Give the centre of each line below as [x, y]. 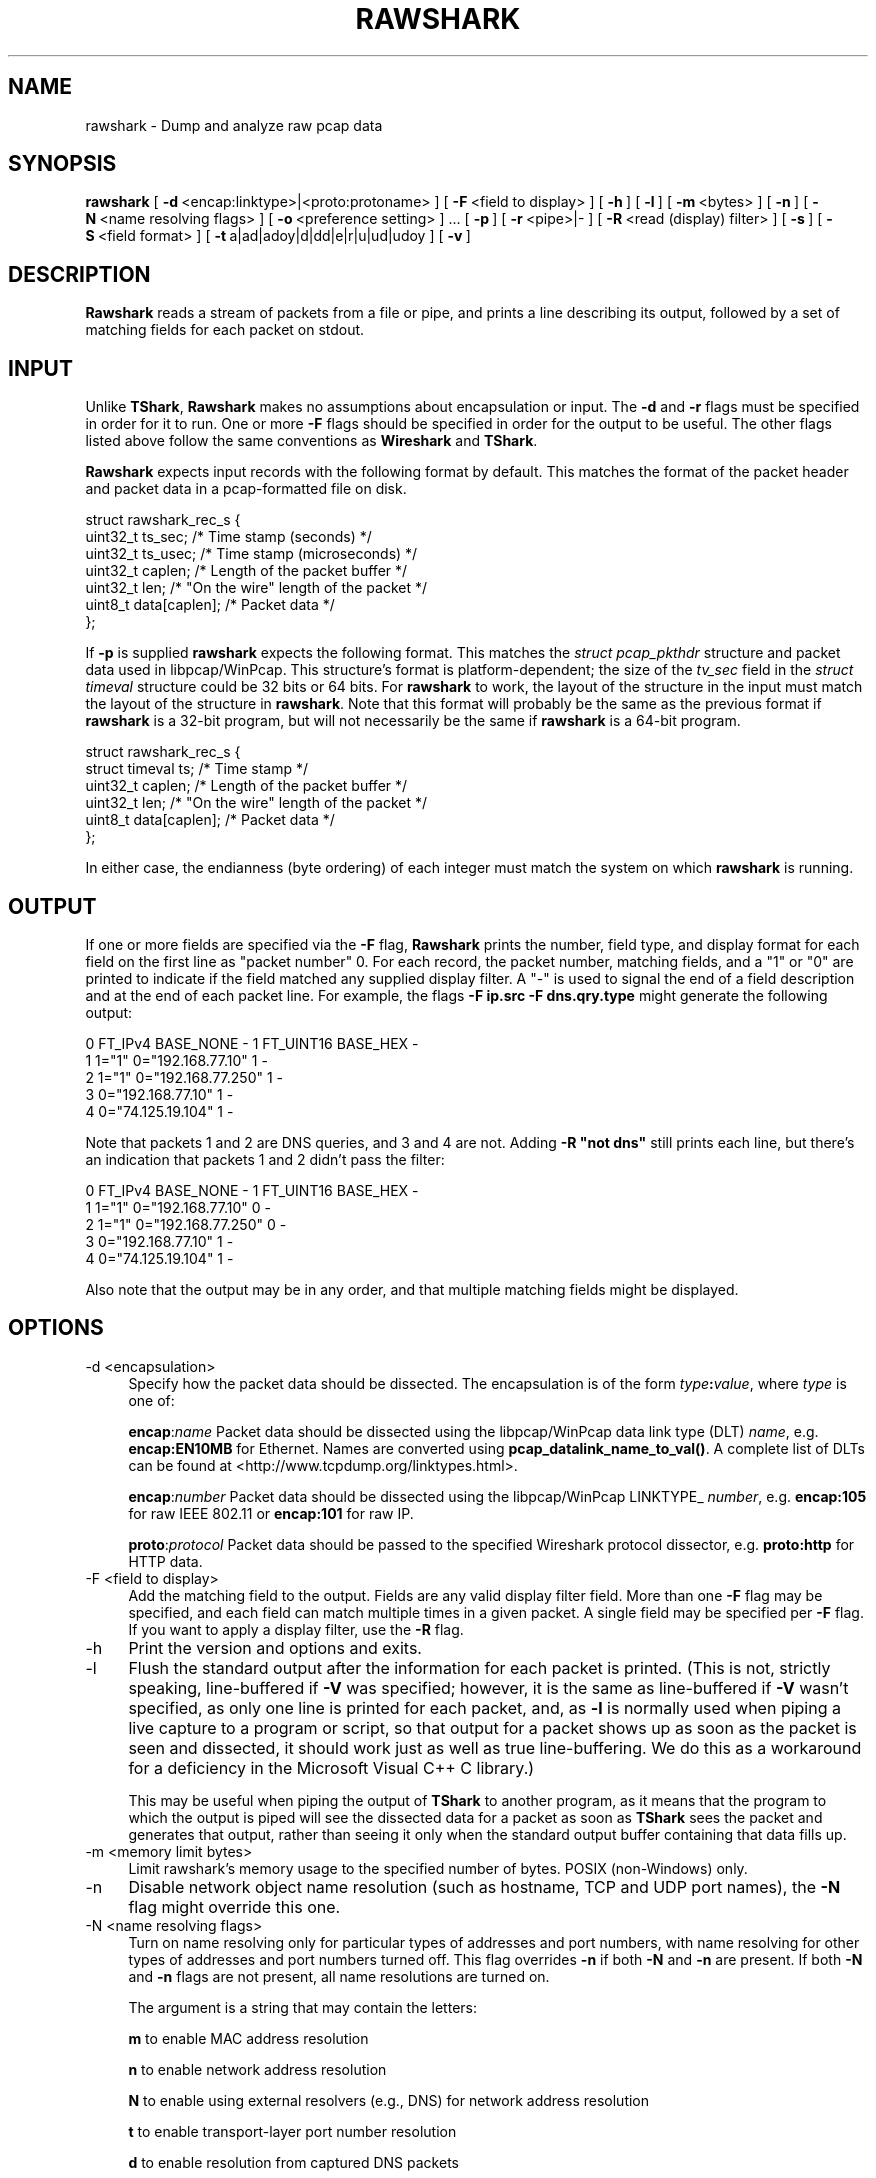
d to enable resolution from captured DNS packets [293, 2162]
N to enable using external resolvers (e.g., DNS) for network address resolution [389, 2100]
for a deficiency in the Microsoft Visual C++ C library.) [331, 1767]
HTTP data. [165, 1561]
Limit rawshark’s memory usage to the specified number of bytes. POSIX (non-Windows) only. [438, 1868]
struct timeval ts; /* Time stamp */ [197, 769]
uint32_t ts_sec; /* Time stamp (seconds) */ [228, 537]
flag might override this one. [234, 1906]
